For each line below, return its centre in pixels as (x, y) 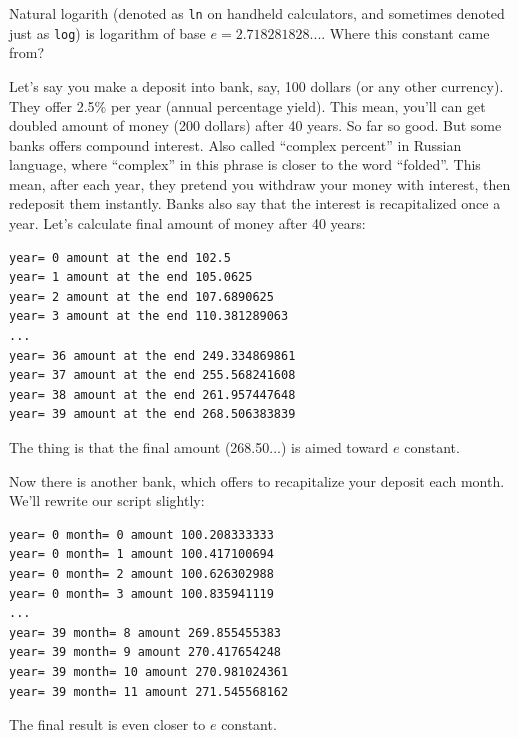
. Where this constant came (405, 32)
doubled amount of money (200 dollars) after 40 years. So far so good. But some (255, 125)
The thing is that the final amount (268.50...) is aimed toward (199, 447)
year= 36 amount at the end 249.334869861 (152, 355)
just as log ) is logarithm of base (107, 32)
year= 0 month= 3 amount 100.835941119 (141, 593)
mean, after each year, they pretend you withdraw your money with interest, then (260, 183)
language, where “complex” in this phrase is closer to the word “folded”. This (245, 164)
